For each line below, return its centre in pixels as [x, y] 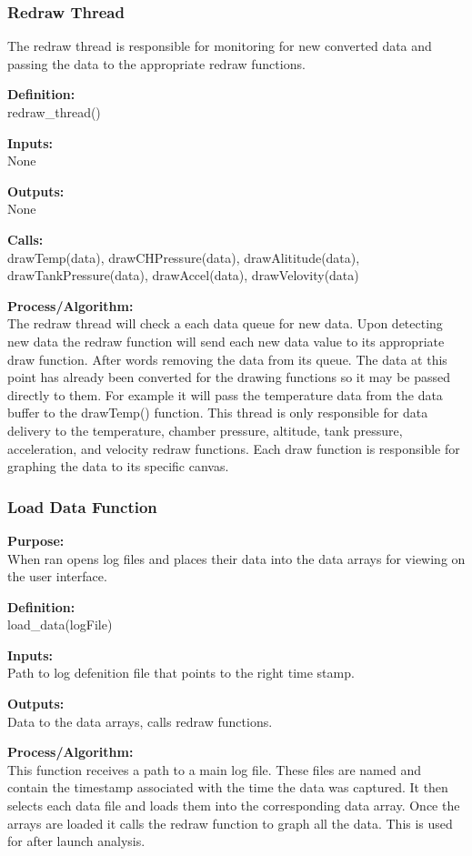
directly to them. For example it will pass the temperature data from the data [225, 394]
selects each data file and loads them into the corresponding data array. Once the [234, 806]
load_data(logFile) [60, 624]
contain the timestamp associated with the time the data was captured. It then [228, 787]
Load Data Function [82, 506]
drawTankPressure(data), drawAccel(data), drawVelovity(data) [183, 275]
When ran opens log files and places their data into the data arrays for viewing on [236, 558]
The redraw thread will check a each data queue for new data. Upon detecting [225, 323]
